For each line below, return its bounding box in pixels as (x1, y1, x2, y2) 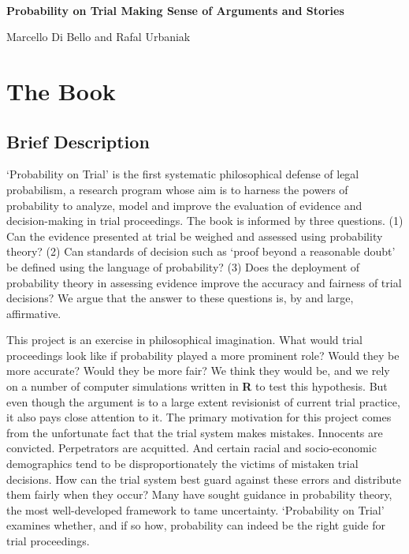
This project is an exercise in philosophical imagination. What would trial (6, 331, 363, 348)
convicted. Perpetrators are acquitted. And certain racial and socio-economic (6, 440, 377, 456)
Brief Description (6, 129, 150, 153)
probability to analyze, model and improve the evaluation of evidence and (6, 197, 363, 213)
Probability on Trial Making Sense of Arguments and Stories (6, 2, 344, 18)
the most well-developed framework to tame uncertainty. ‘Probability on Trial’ (6, 501, 385, 518)
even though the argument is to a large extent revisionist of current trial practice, (6, 393, 400, 410)
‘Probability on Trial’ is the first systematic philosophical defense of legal (6, 166, 359, 182)
